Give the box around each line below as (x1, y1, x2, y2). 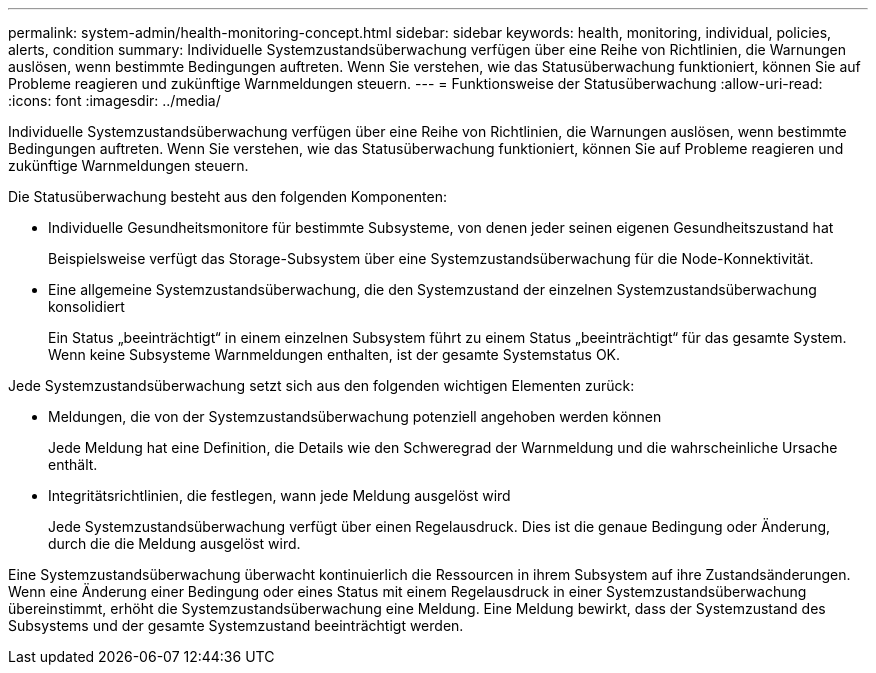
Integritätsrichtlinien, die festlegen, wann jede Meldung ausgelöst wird (48, 487, 511, 504)
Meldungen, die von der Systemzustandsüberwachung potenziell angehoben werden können (48, 408, 662, 425)
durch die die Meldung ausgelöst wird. (48, 535, 301, 552)
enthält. (48, 456, 98, 473)
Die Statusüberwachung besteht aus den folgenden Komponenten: (8, 188, 447, 205)
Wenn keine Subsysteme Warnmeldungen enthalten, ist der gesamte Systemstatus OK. (48, 346, 621, 363)
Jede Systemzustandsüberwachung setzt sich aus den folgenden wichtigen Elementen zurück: (8, 377, 635, 394)
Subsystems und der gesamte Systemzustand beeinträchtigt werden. (8, 617, 464, 634)
